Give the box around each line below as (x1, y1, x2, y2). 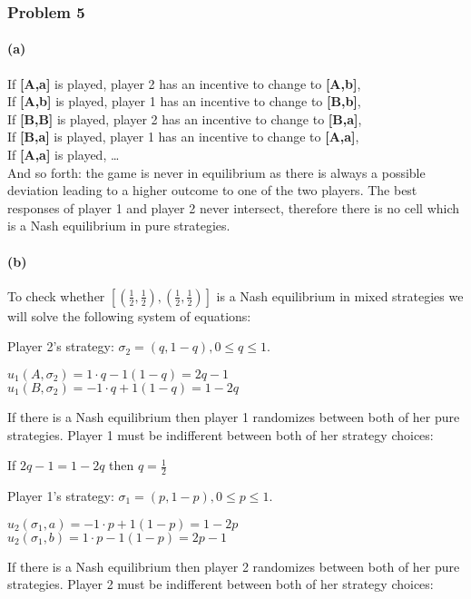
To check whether (7, 286, 105, 305)
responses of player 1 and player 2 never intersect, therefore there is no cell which (7, 198, 460, 217)
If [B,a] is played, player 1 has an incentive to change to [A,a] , (7, 127, 359, 146)
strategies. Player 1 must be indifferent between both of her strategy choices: (7, 425, 434, 444)
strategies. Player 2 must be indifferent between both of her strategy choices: (7, 574, 434, 594)
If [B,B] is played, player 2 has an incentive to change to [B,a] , (7, 109, 362, 128)
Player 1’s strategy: (7, 486, 114, 505)
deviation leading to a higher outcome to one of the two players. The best (7, 181, 417, 200)
